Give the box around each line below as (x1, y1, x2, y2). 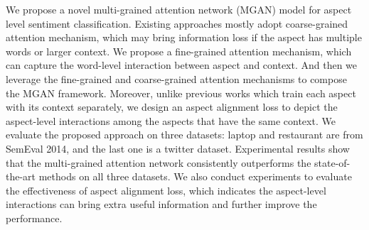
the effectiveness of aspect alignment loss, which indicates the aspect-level (6, 182, 326, 197)
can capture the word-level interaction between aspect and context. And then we (6, 57, 358, 72)
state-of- (314, 155, 351, 170)
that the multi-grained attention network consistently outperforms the (6, 155, 311, 170)
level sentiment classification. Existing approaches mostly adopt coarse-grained (6, 16, 348, 31)
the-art (6, 169, 36, 184)
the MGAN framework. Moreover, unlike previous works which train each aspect (6, 85, 356, 100)
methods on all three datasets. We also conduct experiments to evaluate (38, 169, 352, 184)
